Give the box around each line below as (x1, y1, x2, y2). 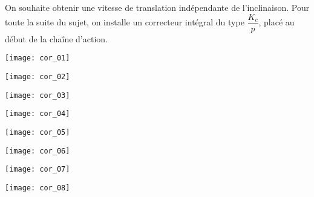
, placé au (258, 16, 295, 28)
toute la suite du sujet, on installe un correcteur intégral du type (5, 16, 244, 28)
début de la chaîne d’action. (5, 32, 108, 45)
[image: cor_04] (5, 109, 70, 118)
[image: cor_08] (5, 183, 70, 192)
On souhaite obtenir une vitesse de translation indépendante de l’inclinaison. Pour (5, 1, 310, 13)
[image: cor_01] (5, 54, 70, 63)
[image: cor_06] (5, 146, 70, 155)
